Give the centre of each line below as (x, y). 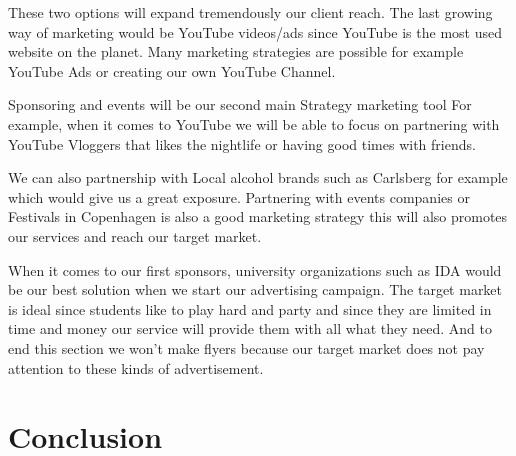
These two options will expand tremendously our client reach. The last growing (250, 12)
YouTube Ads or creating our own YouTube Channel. (172, 70)
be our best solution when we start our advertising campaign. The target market (255, 289)
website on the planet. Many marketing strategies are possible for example (236, 51)
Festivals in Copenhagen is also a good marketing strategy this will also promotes (258, 216)
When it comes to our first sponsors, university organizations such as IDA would (255, 269)
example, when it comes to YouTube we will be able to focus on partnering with (254, 123)
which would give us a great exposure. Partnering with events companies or (239, 196)
